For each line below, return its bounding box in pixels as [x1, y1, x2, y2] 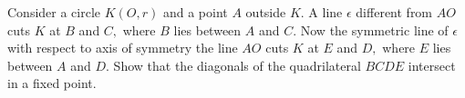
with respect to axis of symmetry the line [7, 38, 238, 57]
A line [308, 3, 343, 21]
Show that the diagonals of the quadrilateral [113, 55, 361, 74]
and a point [162, 3, 228, 21]
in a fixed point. [7, 73, 97, 93]
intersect [408, 55, 456, 74]
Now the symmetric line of [300, 20, 449, 39]
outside [245, 3, 286, 21]
